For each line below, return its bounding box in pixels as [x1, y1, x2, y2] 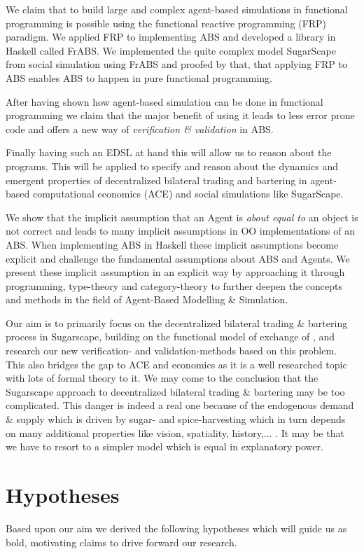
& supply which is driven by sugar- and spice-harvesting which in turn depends [6, 412, 346, 427]
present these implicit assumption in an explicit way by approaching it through [6, 265, 345, 279]
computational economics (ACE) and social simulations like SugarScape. [32, 186, 344, 201]
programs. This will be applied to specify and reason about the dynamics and [6, 158, 338, 173]
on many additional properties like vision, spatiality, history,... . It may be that [6, 425, 344, 440]
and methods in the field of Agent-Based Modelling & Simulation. [6, 292, 288, 307]
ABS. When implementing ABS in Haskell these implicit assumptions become [6, 237, 339, 251]
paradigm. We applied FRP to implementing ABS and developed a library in [6, 29, 336, 44]
